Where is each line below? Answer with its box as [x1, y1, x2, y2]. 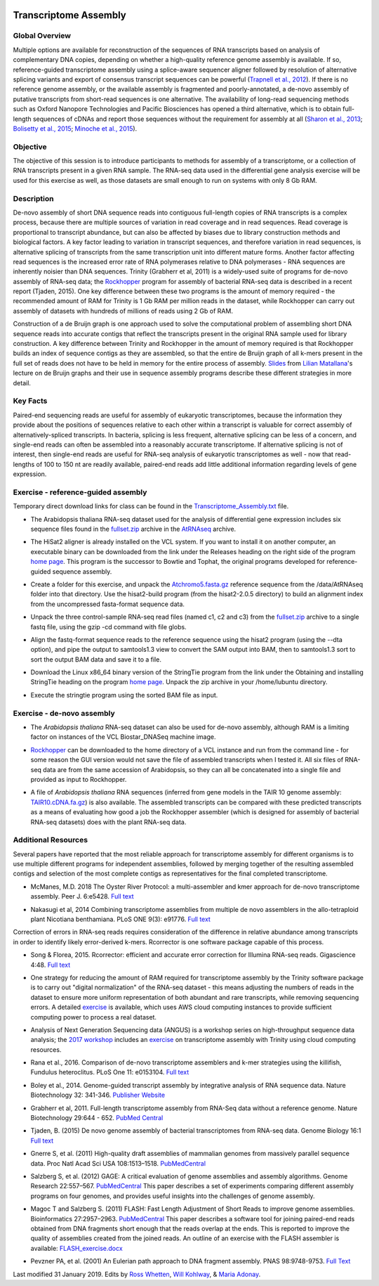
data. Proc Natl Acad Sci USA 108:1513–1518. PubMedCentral [30, 1159, 206, 1167]
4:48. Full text [30, 960, 71, 969]
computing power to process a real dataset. [30, 1012, 157, 1021]
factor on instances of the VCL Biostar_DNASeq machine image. [30, 733, 216, 741]
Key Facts [13, 396, 48, 406]
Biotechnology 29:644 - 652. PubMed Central [30, 1114, 164, 1122]
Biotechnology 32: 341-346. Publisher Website [30, 1091, 165, 1100]
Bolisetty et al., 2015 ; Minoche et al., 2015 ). [13, 124, 138, 133]
